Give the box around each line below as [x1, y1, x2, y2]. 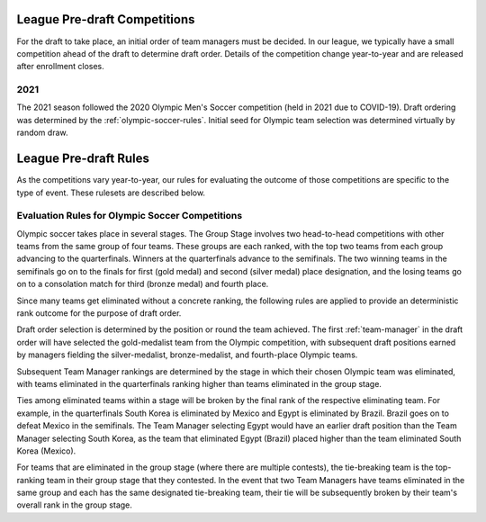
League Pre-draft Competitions [16, 12, 195, 27]
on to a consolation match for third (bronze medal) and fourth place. [16, 279, 269, 290]
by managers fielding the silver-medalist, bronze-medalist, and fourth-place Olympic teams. [16, 349, 358, 360]
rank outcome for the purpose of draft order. [16, 308, 182, 319]
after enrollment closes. [16, 61, 104, 72]
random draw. [16, 127, 68, 139]
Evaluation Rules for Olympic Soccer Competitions [16, 210, 243, 222]
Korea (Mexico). [16, 445, 76, 456]
